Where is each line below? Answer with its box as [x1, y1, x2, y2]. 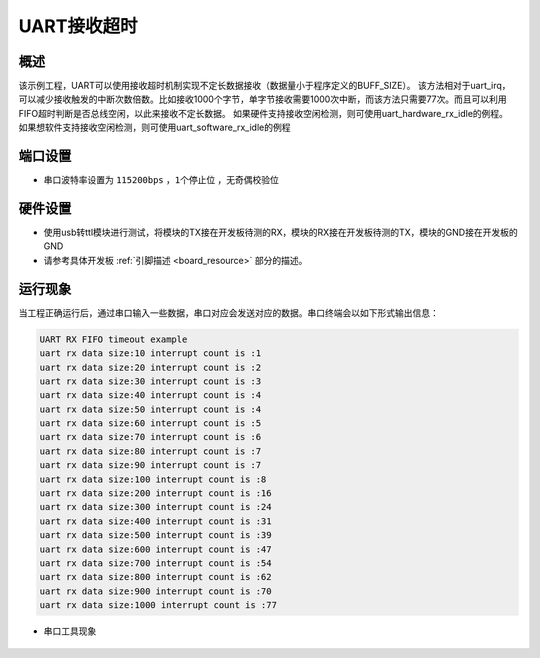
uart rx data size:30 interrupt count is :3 [39, 375, 262, 387]
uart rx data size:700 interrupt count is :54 [39, 557, 272, 569]
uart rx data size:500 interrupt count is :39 [39, 530, 272, 541]
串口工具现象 [43, 625, 97, 637]
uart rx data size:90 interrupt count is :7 [39, 460, 262, 471]
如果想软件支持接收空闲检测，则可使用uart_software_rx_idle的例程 [18, 121, 291, 134]
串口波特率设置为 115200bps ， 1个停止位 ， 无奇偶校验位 [43, 174, 280, 186]
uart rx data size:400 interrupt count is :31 [39, 515, 272, 527]
